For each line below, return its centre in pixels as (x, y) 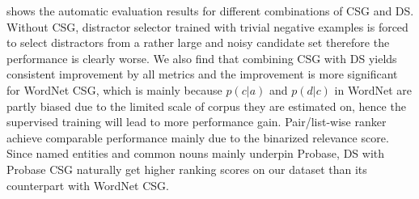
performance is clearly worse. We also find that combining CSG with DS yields (202, 58)
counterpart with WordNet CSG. (88, 185)
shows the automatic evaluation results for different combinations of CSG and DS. (210, 11)
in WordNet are (373, 89)
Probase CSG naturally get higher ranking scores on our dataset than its (187, 169)
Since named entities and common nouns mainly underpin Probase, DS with (196, 153)
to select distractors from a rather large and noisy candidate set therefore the (198, 42)
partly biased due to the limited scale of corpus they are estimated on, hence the (206, 106)
